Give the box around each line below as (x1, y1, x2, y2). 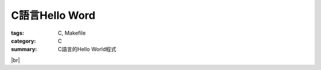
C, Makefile (58, 29, 86, 36)
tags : (11, 29, 24, 36)
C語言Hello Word (11, 9, 96, 22)
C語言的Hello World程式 (58, 46, 117, 53)
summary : (11, 46, 37, 53)
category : (11, 37, 36, 44)
